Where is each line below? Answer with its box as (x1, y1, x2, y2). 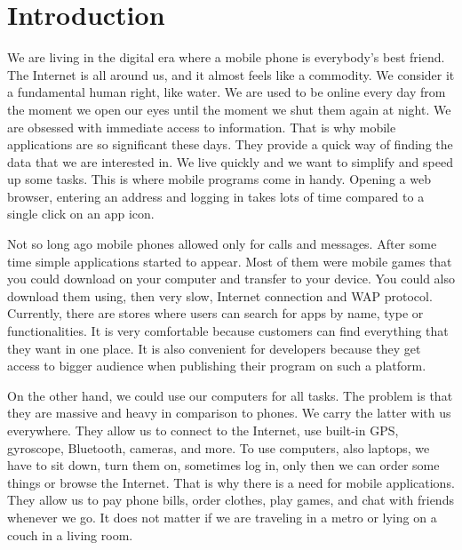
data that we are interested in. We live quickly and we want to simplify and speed (7, 152, 453, 171)
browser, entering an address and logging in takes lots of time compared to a (7, 187, 425, 205)
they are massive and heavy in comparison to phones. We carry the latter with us (7, 403, 451, 422)
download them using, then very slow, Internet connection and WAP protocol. (7, 286, 433, 305)
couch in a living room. (7, 525, 133, 544)
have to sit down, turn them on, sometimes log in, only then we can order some (7, 456, 440, 474)
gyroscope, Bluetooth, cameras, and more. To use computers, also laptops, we (7, 438, 430, 457)
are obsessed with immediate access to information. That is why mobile (7, 117, 396, 136)
